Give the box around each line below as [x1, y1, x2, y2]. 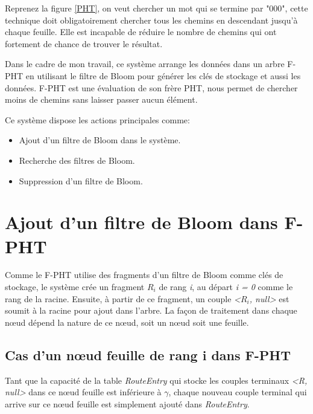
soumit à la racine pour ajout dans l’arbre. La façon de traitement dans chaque [5, 304, 297, 317]
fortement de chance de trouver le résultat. [5, 37, 163, 50]
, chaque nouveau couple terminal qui [168, 386, 307, 398]
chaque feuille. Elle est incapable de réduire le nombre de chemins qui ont [5, 25, 277, 38]
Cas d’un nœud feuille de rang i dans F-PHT [5, 345, 291, 364]
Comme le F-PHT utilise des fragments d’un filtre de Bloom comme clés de [5, 268, 283, 281]
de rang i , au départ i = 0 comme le [159, 280, 293, 293]
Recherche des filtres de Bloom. [19, 154, 135, 166]
